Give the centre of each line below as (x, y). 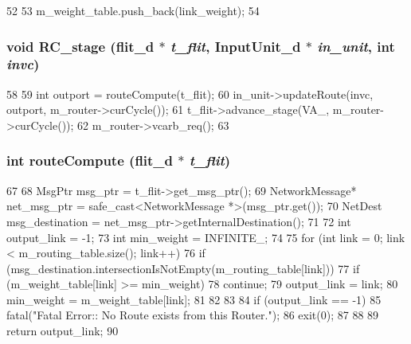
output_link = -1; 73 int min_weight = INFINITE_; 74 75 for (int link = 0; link (206, 237)
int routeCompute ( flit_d (90, 160)
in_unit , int (356, 46)
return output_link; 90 (63, 331)
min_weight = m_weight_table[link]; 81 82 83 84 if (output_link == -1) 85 (194, 299)
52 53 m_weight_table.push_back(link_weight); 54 (133, 10)
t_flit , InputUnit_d (236, 46)
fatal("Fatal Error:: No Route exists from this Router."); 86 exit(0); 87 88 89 (193, 315)
